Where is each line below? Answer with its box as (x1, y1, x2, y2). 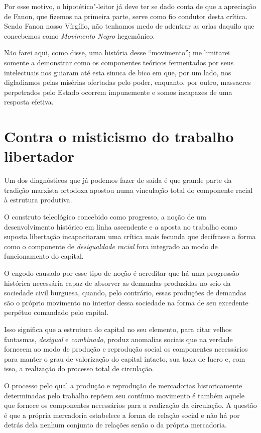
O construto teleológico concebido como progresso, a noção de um (4, 211, 206, 222)
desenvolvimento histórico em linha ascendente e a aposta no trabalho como (4, 221, 237, 232)
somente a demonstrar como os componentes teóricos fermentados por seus (4, 57, 234, 67)
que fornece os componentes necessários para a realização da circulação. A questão (4, 400, 257, 410)
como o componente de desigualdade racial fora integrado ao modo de (4, 241, 218, 251)
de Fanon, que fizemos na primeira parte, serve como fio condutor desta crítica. (4, 11, 247, 21)
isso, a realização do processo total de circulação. (4, 363, 154, 374)
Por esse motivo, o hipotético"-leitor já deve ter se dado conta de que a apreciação (4, 1, 256, 11)
